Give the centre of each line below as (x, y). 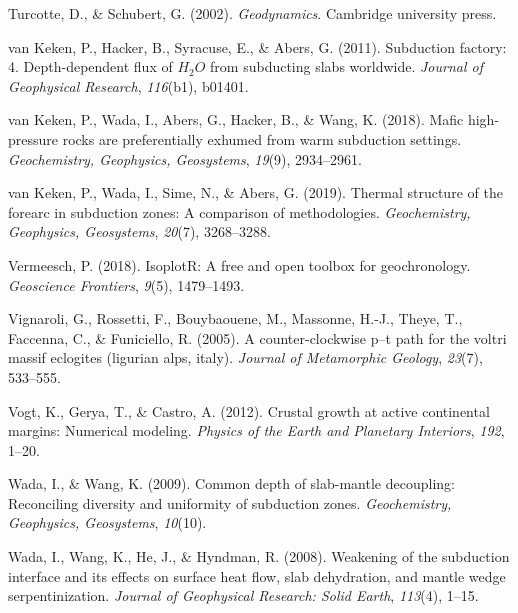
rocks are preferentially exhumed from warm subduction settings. (262, 138)
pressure (33, 138)
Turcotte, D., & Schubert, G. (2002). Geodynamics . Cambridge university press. (252, 13)
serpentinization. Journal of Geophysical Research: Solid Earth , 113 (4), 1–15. (243, 595)
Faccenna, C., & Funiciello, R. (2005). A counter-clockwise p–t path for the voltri (257, 337)
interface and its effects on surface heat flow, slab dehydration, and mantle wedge (257, 575)
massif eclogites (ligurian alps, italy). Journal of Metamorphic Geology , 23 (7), (245, 357)
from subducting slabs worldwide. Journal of (347, 66)
